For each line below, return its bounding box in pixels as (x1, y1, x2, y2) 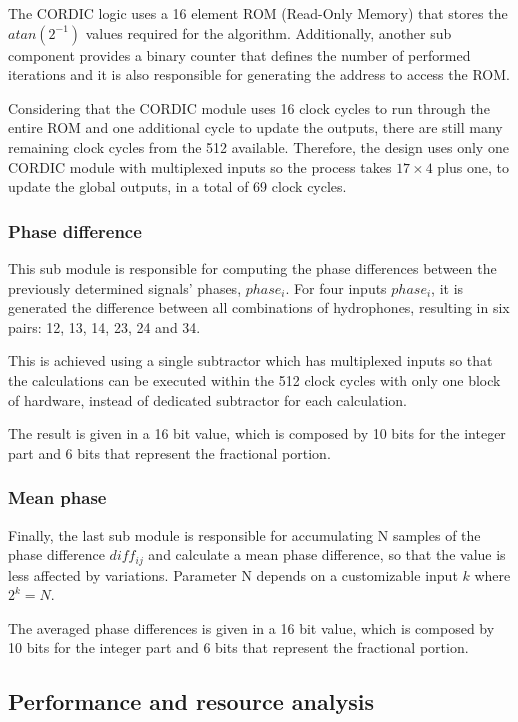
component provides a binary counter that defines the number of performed (8, 44, 471, 65)
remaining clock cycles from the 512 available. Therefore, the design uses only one (8, 136, 509, 157)
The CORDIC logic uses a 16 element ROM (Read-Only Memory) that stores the (8, 3, 508, 23)
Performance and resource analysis (8, 686, 374, 717)
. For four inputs (285, 277, 387, 298)
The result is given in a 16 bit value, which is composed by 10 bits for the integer (8, 423, 506, 444)
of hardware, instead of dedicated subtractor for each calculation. (8, 389, 407, 410)
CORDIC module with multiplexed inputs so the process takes (8, 156, 392, 177)
